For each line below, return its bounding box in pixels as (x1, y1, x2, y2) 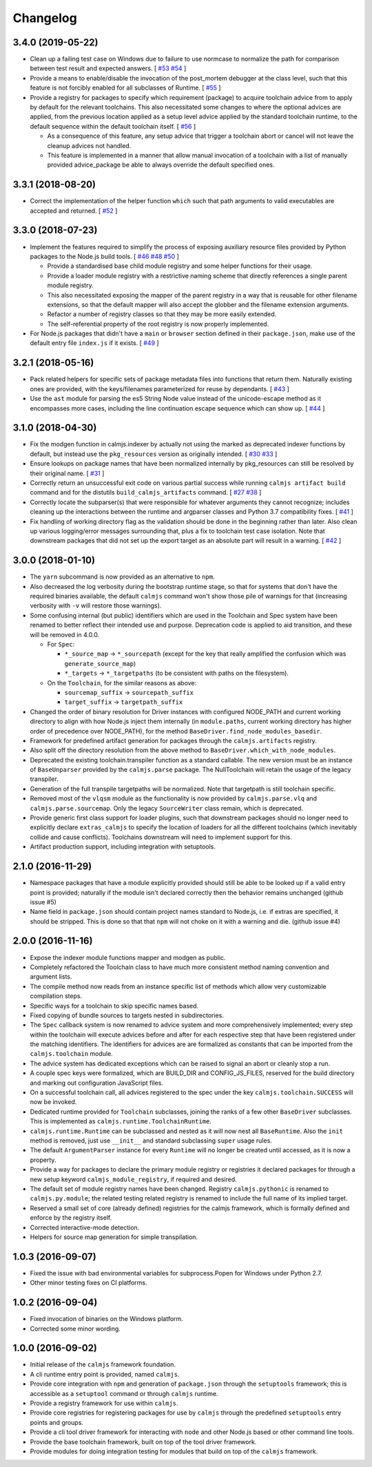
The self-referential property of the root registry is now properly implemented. (47, 320, 269, 328)
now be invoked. (30, 1098, 77, 1106)
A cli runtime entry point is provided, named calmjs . (30, 1370, 180, 1378)
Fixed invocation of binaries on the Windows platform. (30, 1315, 184, 1323)
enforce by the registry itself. (30, 1214, 112, 1222)
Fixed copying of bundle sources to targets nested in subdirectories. (30, 1011, 224, 1019)
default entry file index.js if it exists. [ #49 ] (30, 339, 159, 347)
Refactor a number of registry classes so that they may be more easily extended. (47, 310, 277, 318)
